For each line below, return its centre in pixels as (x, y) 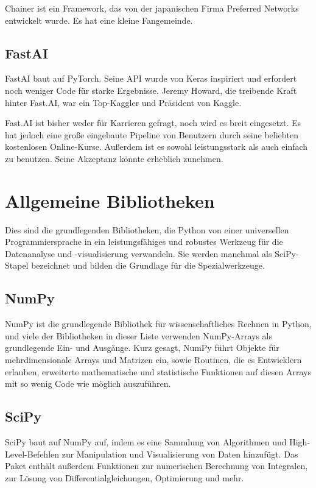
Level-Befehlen (32, 454)
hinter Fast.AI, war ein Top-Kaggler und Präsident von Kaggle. (123, 102)
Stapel (17, 265)
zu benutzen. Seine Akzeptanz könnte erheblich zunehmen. (114, 158)
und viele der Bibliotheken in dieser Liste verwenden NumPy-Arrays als (139, 335)
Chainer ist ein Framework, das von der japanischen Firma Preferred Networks (152, 8)
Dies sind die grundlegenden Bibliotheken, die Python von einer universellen (147, 229)
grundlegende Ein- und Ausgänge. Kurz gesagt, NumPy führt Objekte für (142, 348)
